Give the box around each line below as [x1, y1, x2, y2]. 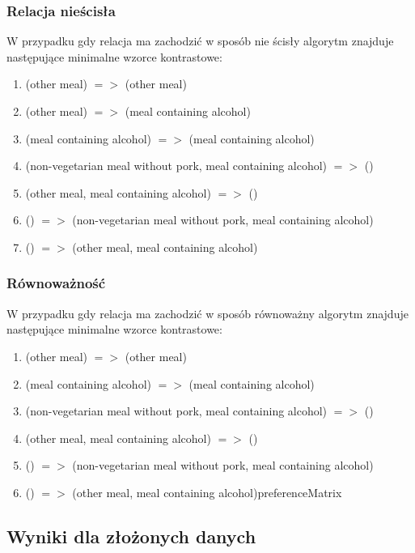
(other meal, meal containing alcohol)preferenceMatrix [72, 483, 342, 500]
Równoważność [6, 273, 106, 293]
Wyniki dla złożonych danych [6, 523, 256, 548]
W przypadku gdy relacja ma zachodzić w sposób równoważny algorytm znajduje [6, 304, 409, 321]
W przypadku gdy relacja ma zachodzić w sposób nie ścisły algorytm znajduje [6, 32, 394, 49]
